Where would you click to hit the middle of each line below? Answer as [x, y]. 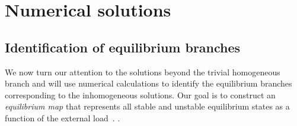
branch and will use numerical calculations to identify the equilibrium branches [148, 83]
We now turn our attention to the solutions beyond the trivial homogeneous [143, 72]
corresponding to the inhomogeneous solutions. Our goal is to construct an [140, 94]
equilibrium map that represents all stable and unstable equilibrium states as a [147, 106]
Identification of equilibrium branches [123, 47]
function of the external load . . [63, 117]
